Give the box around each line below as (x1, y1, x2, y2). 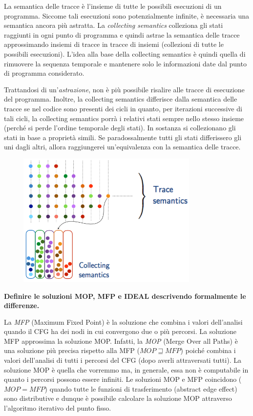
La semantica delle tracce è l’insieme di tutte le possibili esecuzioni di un (4, 1, 222, 11)
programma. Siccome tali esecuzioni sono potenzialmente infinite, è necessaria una (4, 10, 250, 21)
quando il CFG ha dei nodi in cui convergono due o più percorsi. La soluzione (4, 326, 237, 336)
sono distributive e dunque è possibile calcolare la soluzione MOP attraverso (4, 393, 232, 403)
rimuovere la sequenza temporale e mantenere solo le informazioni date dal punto (4, 58, 247, 68)
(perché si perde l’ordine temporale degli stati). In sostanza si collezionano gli (4, 123, 236, 133)
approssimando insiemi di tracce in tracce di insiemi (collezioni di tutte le (4, 39, 224, 49)
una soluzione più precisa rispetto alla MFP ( (4, 345, 140, 355)
